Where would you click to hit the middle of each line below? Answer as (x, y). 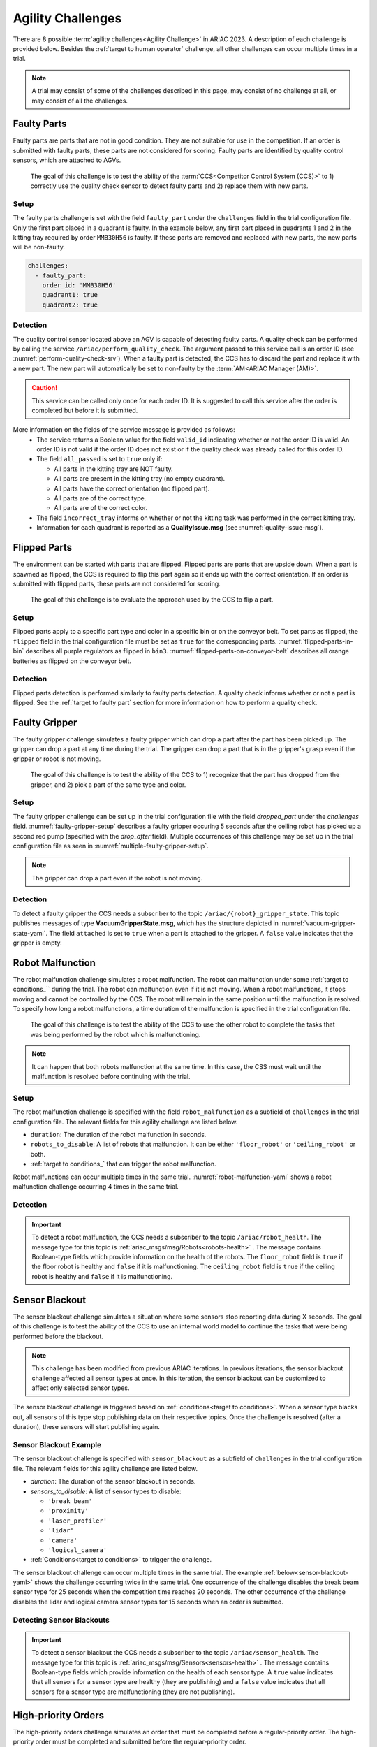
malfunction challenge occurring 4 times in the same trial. (96, 1186)
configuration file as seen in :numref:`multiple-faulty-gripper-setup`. (111, 846)
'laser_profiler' (77, 1521)
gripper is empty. (37, 943)
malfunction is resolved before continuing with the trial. (111, 1077)
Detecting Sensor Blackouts (61, 1620)
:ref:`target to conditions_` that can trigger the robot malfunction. (123, 1164)
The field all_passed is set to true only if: (100, 459)
